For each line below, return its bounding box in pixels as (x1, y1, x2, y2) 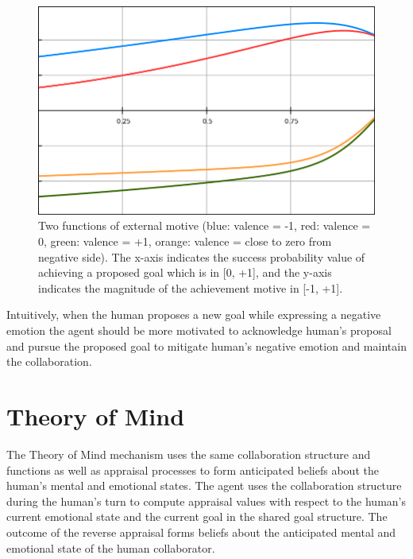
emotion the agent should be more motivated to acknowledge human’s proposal (6, 322, 392, 339)
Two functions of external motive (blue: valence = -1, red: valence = (38, 217, 371, 234)
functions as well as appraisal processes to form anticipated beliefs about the (6, 461, 379, 478)
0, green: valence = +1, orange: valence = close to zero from (38, 233, 332, 250)
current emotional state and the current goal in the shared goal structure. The (6, 508, 388, 525)
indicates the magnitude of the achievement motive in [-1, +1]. (38, 279, 343, 296)
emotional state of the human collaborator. (6, 539, 215, 556)
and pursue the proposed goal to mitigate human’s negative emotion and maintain (6, 337, 407, 354)
